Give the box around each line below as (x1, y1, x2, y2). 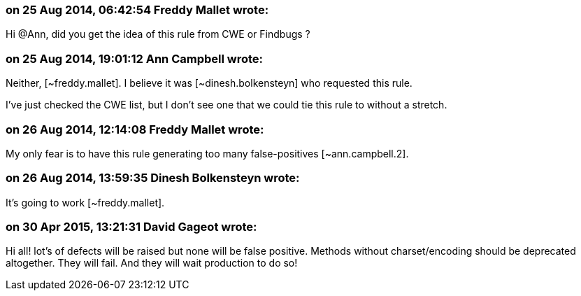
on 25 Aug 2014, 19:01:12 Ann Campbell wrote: (6, 51, 264, 66)
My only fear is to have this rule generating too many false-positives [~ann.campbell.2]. (6, 147, 409, 160)
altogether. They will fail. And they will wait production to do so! (6, 257, 298, 269)
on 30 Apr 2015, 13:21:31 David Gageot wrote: (6, 220, 257, 234)
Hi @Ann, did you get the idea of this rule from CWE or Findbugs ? (6, 28, 310, 41)
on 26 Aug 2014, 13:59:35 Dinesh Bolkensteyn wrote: (6, 171, 300, 185)
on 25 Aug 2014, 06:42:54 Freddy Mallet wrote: (6, 3, 269, 17)
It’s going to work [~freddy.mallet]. (6, 196, 165, 209)
